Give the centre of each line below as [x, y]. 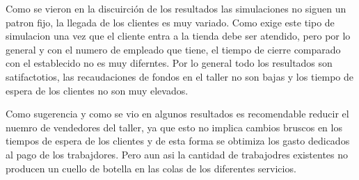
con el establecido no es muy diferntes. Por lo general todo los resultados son [169, 63]
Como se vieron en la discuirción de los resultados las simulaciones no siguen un [176, 8]
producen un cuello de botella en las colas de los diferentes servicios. [151, 168]
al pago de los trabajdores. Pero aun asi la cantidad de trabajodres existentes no [177, 154]
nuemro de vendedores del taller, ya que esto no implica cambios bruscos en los [174, 127]
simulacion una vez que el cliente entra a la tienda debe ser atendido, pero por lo [178, 36]
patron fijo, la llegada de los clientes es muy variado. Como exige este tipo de [170, 22]
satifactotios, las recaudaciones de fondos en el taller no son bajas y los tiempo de [179, 76]
